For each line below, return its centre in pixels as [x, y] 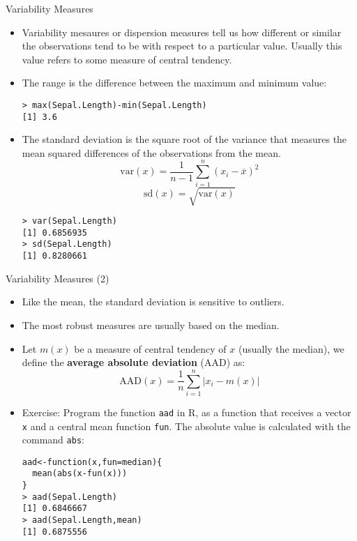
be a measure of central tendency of [150, 348]
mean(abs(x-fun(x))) [80, 474]
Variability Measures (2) [58, 278]
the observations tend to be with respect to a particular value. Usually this [182, 46]
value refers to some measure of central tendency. [127, 59]
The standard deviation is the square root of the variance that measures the [184, 139]
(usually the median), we [291, 348]
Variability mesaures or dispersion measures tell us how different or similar [182, 32]
